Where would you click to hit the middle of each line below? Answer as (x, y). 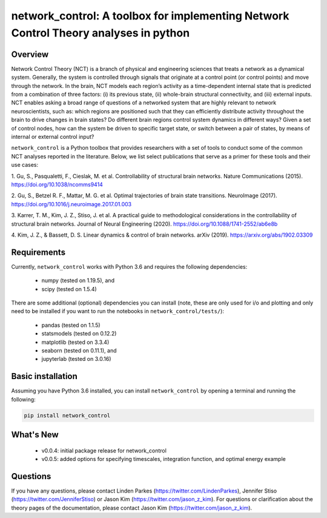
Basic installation (45, 376)
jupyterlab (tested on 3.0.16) (76, 359)
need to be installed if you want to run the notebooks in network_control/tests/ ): (117, 311)
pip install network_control (67, 415)
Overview (30, 54)
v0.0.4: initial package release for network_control (104, 450)
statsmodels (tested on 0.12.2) (79, 334)
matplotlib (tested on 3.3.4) (75, 342)
